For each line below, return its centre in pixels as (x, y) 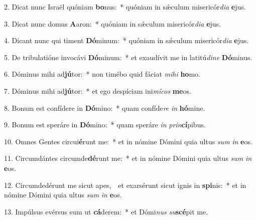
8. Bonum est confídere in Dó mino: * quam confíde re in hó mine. (105, 107)
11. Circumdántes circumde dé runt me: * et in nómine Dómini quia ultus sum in (128, 158)
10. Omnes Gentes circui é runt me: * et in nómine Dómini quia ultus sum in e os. (128, 141)
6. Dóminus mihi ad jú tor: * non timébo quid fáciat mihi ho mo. (102, 74)
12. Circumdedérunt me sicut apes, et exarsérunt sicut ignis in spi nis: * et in (125, 185)
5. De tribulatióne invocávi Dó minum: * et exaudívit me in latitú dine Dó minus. (128, 57)
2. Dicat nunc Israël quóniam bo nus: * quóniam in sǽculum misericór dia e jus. (125, 7)
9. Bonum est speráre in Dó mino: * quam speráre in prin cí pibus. (105, 125)
